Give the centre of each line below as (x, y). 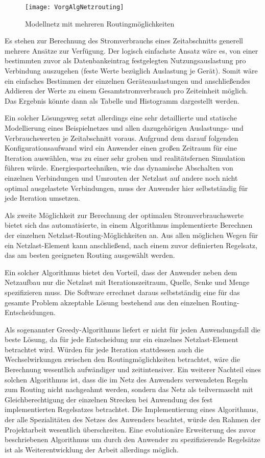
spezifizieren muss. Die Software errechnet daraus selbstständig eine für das (122, 292)
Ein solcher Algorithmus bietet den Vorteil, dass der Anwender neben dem (121, 272)
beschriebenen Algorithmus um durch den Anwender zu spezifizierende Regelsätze (132, 439)
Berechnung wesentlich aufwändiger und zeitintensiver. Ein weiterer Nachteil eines (133, 369)
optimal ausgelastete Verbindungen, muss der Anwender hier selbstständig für (126, 188)
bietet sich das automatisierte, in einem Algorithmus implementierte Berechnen (129, 225)
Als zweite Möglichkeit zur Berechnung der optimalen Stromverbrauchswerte (124, 215)
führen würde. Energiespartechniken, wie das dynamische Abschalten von (119, 168)
